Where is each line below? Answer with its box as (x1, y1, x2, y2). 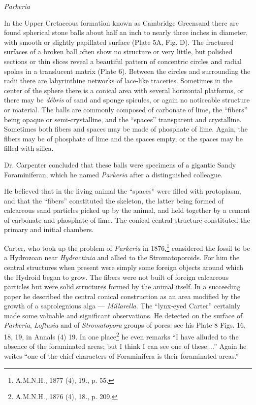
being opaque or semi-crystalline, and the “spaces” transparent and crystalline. (4, 114, 242, 124)
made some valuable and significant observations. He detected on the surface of (4, 310, 243, 320)
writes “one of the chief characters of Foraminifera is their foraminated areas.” (4, 350, 239, 361)
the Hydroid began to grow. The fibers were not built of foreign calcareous (4, 271, 229, 282)
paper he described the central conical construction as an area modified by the (4, 291, 241, 301)
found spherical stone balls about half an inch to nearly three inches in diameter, (4, 27, 248, 37)
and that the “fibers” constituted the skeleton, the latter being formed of (4, 195, 224, 205)
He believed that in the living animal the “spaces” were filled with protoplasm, (4, 186, 241, 196)
